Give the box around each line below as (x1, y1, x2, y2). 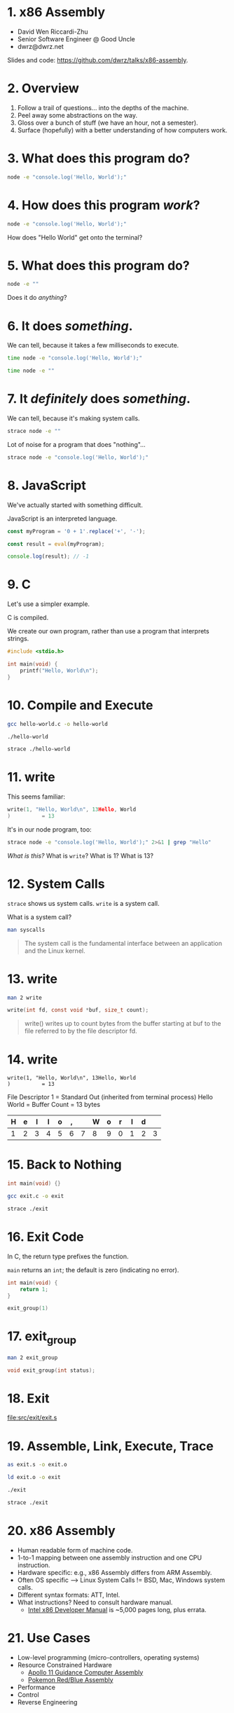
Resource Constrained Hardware (17, 1660, 112, 1669)
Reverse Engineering (17, 1698, 78, 1706)
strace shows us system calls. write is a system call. (7, 899, 160, 907)
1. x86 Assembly (7, 4, 106, 20)
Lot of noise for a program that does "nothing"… (7, 440, 146, 448)
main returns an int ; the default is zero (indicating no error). (7, 1265, 179, 1274)
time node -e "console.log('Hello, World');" (7, 355, 142, 362)
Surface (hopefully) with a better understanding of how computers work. (17, 125, 228, 134)
